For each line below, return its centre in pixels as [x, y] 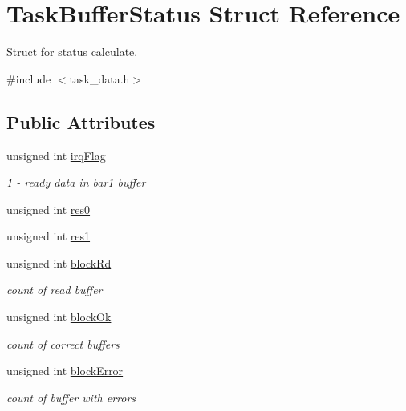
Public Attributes [81, 121]
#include [29, 78]
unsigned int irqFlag [56, 155]
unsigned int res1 [49, 236]
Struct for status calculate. [72, 52]
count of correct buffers [63, 343]
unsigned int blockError [65, 371]
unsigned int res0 [49, 209]
